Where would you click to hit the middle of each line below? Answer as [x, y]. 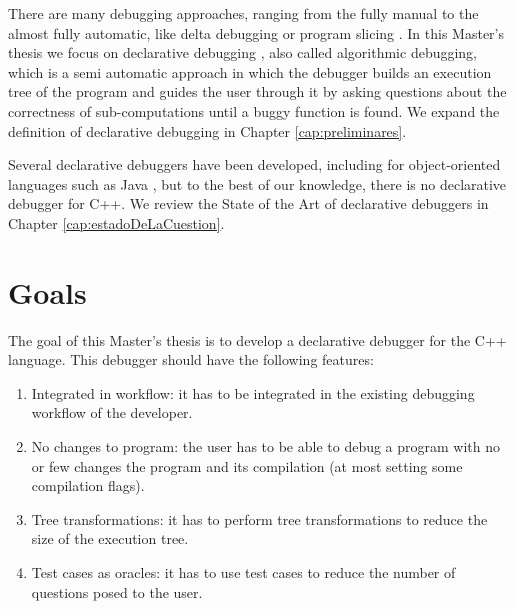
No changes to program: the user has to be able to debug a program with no [266, 446]
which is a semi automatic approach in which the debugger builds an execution [250, 71]
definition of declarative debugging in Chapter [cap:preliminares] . [207, 130]
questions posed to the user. [117, 591]
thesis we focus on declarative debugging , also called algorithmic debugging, [243, 52]
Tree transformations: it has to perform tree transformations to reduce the [259, 518]
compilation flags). [88, 485]
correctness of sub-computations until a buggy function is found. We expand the [254, 110]
